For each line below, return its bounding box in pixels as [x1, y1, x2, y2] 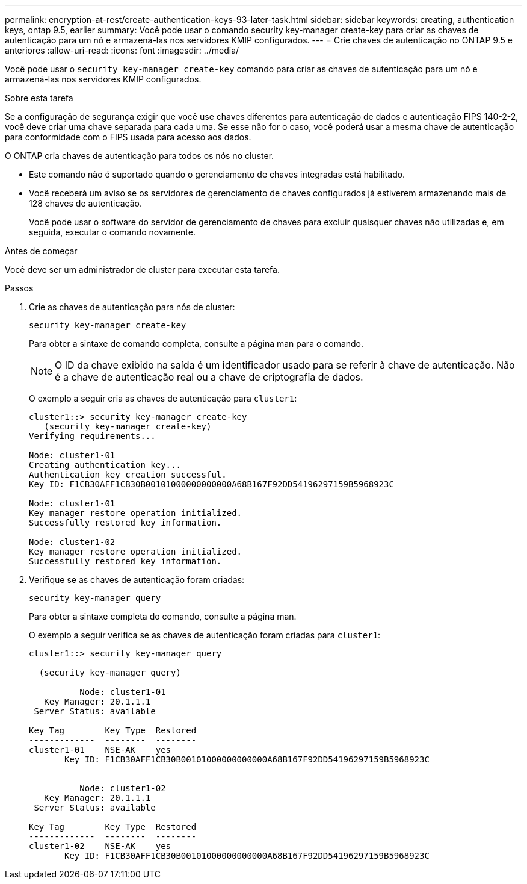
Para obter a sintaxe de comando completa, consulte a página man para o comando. [29, 338, 364, 349]
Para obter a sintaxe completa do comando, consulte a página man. [29, 611, 297, 621]
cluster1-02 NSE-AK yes [29, 841, 171, 851]
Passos [5, 283, 34, 293]
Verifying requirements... [29, 431, 156, 441]
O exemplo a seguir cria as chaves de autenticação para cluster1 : [29, 393, 297, 403]
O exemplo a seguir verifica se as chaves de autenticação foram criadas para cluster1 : [29, 630, 381, 640]
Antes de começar [5, 246, 78, 256]
